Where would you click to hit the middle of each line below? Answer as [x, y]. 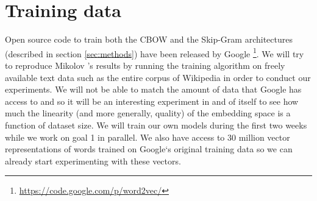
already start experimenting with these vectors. [93, 160]
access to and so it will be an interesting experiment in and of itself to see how [152, 101]
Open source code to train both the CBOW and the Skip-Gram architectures [149, 39]
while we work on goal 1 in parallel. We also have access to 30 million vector [148, 137]
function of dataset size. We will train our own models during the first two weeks [156, 125]
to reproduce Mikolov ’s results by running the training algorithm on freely [145, 65]
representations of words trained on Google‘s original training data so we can [149, 149]
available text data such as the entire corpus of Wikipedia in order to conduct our [158, 77]
